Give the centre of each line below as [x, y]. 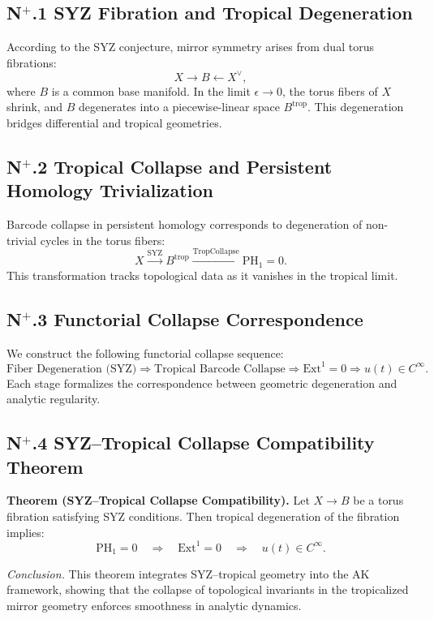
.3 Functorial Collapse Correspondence [198, 318]
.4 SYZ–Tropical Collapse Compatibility [203, 443]
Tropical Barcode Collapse [220, 369]
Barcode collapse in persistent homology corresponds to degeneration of [185, 224]
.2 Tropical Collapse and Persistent [182, 167]
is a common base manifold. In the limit [151, 90]
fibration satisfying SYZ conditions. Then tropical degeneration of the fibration [203, 516]
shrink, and [34, 107]
